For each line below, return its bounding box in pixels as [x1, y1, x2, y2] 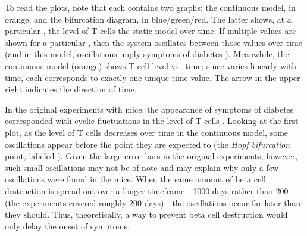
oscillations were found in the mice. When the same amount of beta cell [5, 173, 266, 185]
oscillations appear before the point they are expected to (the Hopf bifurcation [5, 138, 290, 150]
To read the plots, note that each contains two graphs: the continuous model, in [5, 1, 296, 13]
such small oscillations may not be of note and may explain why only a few [5, 161, 278, 173]
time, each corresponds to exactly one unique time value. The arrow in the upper [5, 71, 300, 83]
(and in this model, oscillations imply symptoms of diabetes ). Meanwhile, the [5, 48, 289, 60]
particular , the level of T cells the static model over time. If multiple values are [5, 24, 296, 37]
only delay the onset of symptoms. [5, 219, 130, 232]
